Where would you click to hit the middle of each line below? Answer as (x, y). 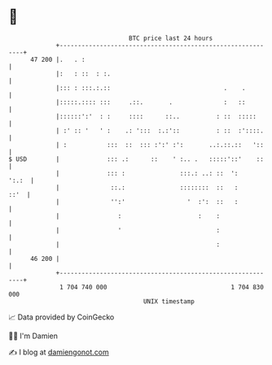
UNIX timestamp (169, 301)
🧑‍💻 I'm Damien (33, 336)
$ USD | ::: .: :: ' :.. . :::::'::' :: (136, 159)
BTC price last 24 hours (171, 38)
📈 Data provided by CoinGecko (61, 317)
